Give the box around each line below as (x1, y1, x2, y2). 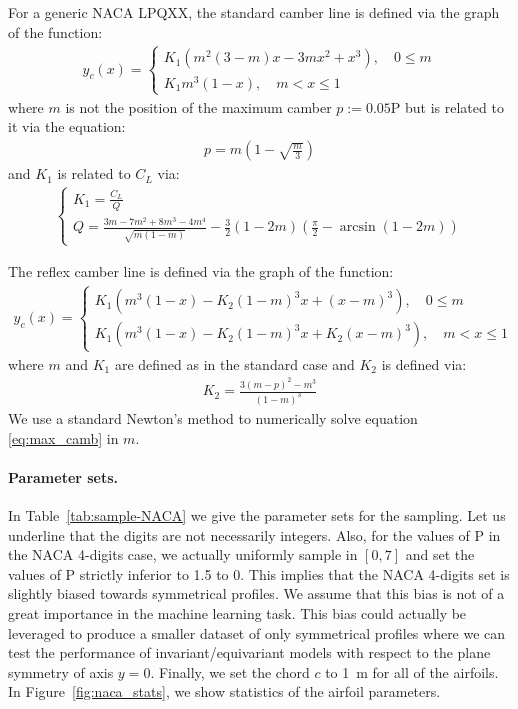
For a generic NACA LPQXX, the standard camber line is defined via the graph (8, 2, 500, 22)
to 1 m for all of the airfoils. (325, 661, 499, 682)
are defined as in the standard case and (114, 353, 355, 374)
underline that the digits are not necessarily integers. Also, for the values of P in (8, 524, 501, 545)
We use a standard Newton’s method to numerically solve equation (8, 407, 418, 428)
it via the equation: (8, 116, 126, 137)
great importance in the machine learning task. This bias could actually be (8, 602, 467, 623)
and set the (405, 544, 475, 565)
